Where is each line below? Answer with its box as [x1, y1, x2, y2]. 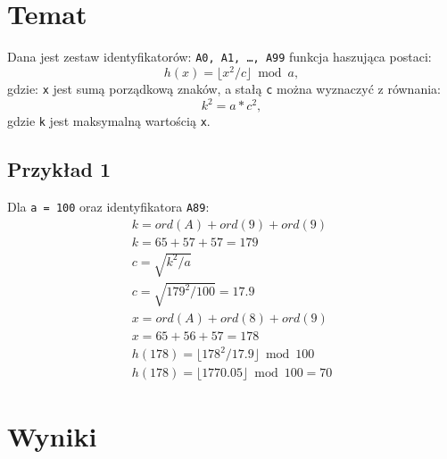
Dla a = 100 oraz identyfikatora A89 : [7, 196, 210, 215]
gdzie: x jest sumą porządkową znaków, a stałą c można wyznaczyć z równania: [7, 79, 441, 97]
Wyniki [7, 417, 97, 454]
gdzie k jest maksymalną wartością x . [7, 112, 211, 130]
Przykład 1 [7, 155, 112, 183]
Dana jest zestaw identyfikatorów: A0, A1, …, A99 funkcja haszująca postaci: [7, 47, 432, 66]
